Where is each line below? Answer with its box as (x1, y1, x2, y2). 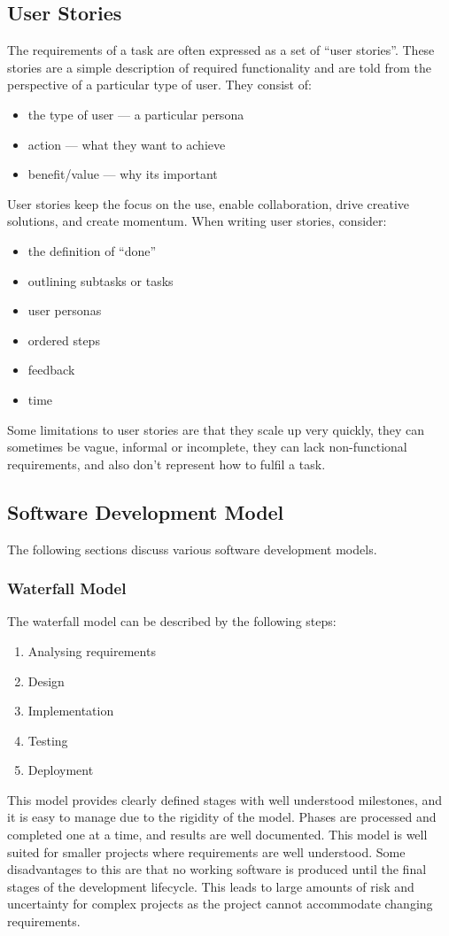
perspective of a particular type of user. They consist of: (7, 75, 312, 94)
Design (27, 671, 65, 690)
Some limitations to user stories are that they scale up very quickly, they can (7, 420, 425, 438)
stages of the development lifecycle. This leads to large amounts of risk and (7, 877, 414, 895)
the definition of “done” (27, 241, 157, 259)
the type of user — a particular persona (27, 104, 244, 123)
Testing (27, 731, 68, 749)
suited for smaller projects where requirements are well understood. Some (7, 842, 406, 861)
